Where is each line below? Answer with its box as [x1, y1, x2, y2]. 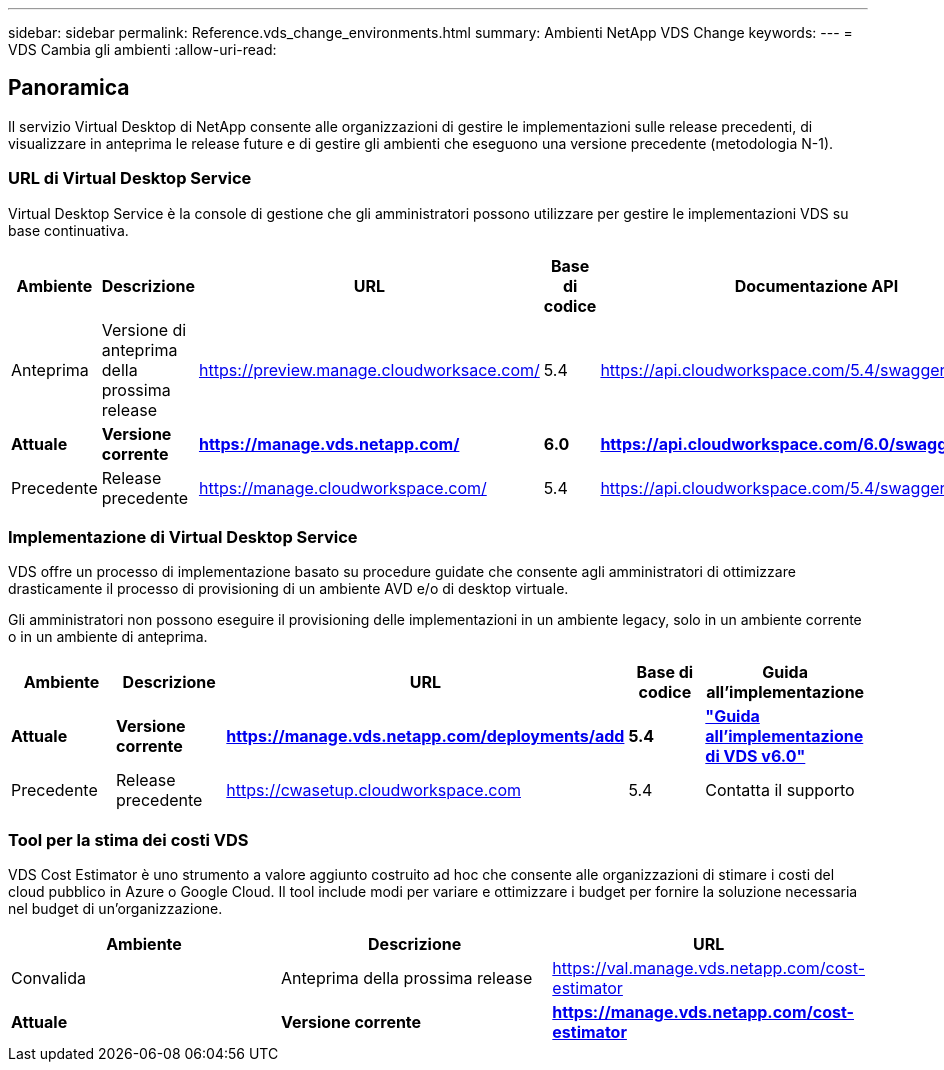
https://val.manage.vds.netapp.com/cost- [552, 958, 865, 979]
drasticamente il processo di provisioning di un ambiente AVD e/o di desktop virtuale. [8, 580, 569, 598]
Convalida [11, 968, 86, 989]
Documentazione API [734, 275, 899, 296]
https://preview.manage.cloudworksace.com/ [198, 359, 540, 380]
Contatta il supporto [705, 780, 855, 801]
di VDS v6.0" [705, 746, 806, 767]
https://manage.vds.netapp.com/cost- [552, 1002, 854, 1023]
